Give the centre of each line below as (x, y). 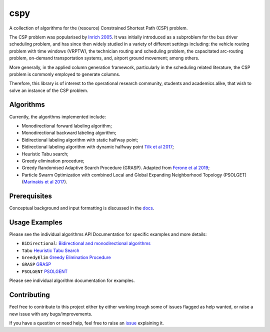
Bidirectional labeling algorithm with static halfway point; (80, 139)
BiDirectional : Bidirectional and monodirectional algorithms (86, 243)
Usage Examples (36, 222)
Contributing (29, 295)
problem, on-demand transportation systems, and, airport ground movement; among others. (104, 58)
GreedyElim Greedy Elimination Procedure (66, 257)
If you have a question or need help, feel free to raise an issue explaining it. (87, 323)
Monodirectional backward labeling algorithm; (69, 133)
